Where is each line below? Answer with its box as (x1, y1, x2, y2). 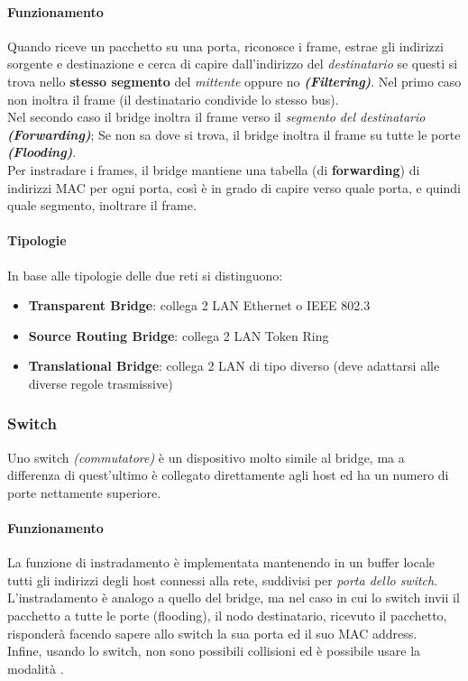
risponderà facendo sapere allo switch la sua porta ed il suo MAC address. (7, 623, 418, 642)
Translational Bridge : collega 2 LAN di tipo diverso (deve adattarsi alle (28, 356, 440, 375)
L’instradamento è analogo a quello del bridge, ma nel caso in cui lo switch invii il (7, 588, 460, 607)
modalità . (7, 658, 64, 677)
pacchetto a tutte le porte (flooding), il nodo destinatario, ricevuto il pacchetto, (7, 606, 447, 625)
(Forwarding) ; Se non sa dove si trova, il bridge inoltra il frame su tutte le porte (7, 124, 461, 143)
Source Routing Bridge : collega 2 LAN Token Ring (28, 326, 329, 345)
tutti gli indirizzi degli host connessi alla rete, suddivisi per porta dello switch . (7, 570, 438, 589)
